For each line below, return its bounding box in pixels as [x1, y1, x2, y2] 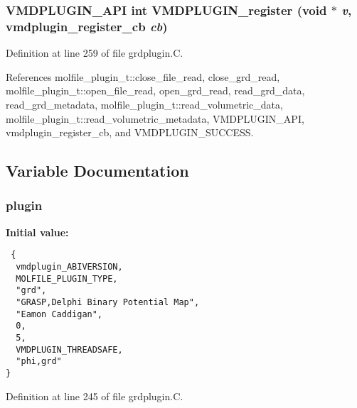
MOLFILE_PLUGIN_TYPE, [16, 273, 118, 284]
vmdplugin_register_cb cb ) [6, 17, 168, 35]
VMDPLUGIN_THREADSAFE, [16, 344, 123, 355]
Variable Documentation [6, 160, 189, 182]
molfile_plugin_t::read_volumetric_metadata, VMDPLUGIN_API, [6, 111, 304, 126]
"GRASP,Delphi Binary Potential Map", [16, 297, 200, 307]
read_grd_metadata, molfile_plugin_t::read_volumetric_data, [6, 97, 283, 111]
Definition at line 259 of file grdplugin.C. [6, 45, 183, 60]
